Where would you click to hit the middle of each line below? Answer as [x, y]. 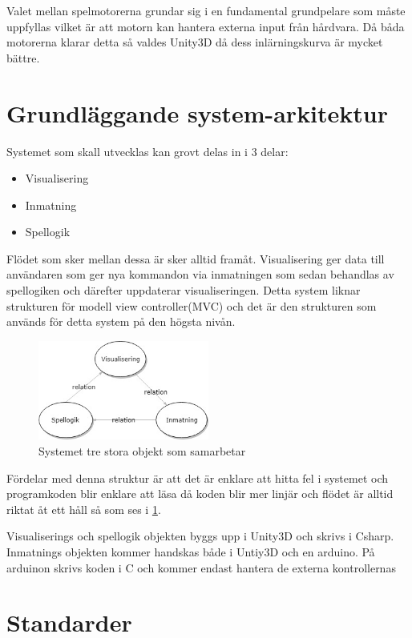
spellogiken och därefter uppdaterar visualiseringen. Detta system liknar [184, 290]
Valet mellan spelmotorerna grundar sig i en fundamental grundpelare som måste [206, 10]
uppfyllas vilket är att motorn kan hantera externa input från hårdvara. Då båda [206, 26]
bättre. [23, 57]
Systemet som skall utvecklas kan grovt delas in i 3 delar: [147, 151]
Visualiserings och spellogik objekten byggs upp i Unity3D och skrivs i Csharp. [200, 536]
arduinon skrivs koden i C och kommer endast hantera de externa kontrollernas [201, 567]
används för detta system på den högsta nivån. [121, 321]
